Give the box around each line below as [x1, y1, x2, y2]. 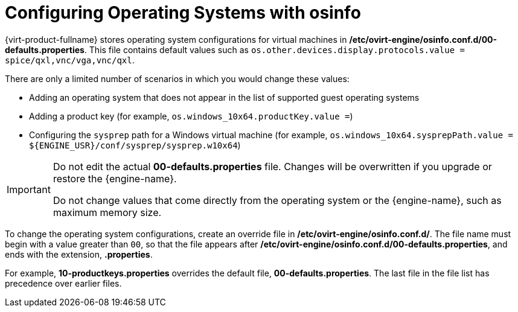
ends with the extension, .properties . [5, 249, 153, 259]
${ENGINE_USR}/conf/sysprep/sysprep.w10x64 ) [29, 139, 241, 150]
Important [7, 183, 51, 196]
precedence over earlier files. [5, 278, 122, 288]
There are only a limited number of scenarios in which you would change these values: [5, 73, 350, 84]
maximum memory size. [53, 206, 162, 218]
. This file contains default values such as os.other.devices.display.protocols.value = [84, 44, 465, 55]
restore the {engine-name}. [53, 172, 177, 185]
